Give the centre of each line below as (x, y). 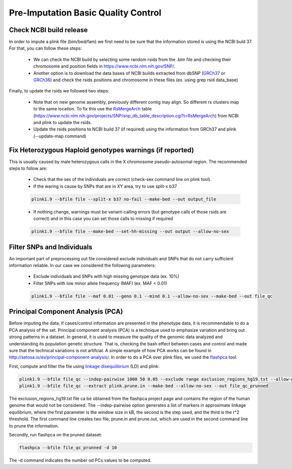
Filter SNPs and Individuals (51, 247)
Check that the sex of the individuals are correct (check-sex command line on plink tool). (122, 180)
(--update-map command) (60, 136)
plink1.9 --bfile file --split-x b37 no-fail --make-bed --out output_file (124, 199)
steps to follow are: (28, 168)
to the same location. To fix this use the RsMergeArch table (92, 109)
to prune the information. (34, 426)
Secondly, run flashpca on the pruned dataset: (55, 434)
